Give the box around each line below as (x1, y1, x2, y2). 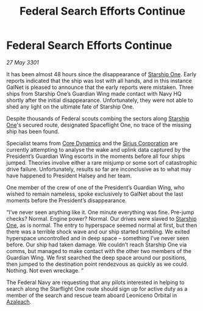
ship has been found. (6, 127, 60, 135)
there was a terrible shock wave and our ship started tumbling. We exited (6, 227, 190, 235)
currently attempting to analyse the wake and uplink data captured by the (6, 146, 191, 153)
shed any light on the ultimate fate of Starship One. (6, 102, 134, 110)
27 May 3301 (6, 59, 40, 66)
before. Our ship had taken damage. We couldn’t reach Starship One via (6, 241, 187, 248)
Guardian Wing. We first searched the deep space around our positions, (6, 254, 187, 261)
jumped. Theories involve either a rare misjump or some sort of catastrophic (6, 159, 198, 166)
